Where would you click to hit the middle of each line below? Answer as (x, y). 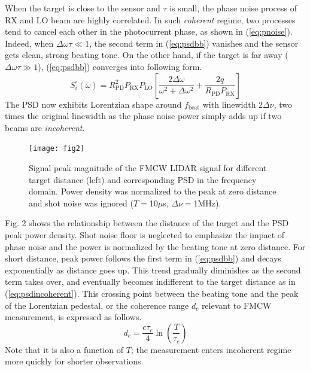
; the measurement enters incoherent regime (211, 349)
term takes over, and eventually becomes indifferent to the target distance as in (150, 282)
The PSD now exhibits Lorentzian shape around (93, 104)
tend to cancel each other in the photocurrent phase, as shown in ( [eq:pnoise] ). (149, 31)
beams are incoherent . (45, 127)
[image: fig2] (57, 149)
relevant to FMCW (236, 305)
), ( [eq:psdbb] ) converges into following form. (120, 66)
